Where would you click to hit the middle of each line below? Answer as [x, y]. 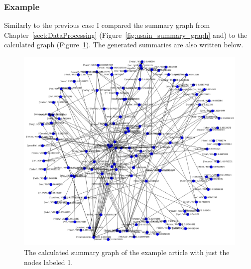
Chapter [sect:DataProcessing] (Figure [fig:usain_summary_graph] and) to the [126, 35]
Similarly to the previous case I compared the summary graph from [107, 25]
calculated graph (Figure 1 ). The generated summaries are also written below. [124, 45]
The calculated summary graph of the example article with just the [127, 252]
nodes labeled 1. [49, 262]
